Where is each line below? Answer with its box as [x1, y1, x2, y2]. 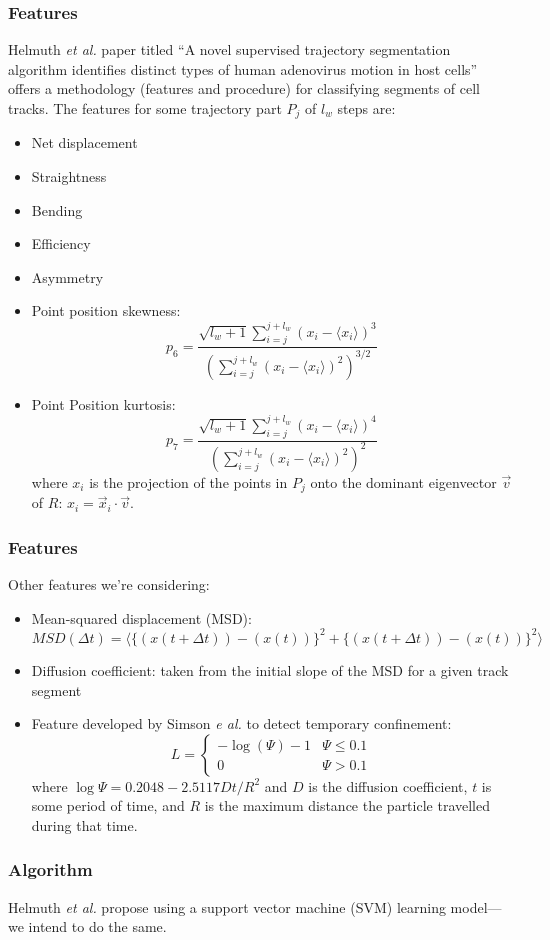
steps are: [337, 98, 396, 118]
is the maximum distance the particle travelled [204, 795, 490, 816]
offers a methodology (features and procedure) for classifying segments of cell [8, 78, 480, 99]
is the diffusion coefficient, [308, 775, 468, 796]
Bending [31, 199, 83, 220]
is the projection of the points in [89, 471, 288, 492]
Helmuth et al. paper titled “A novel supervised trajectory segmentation [8, 39, 451, 60]
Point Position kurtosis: [31, 393, 176, 414]
